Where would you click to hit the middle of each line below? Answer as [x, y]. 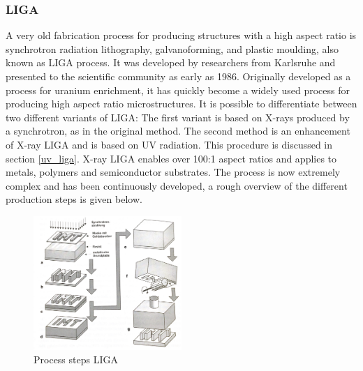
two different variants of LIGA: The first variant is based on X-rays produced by [178, 117]
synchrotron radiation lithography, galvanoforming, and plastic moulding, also [172, 48]
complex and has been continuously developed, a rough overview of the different [177, 185]
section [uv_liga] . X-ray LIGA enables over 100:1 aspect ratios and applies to [171, 158]
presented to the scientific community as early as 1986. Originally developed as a [178, 76]
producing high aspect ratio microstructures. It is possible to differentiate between [181, 104]
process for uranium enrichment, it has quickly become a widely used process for [178, 90]
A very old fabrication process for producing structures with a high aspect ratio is [181, 35]
